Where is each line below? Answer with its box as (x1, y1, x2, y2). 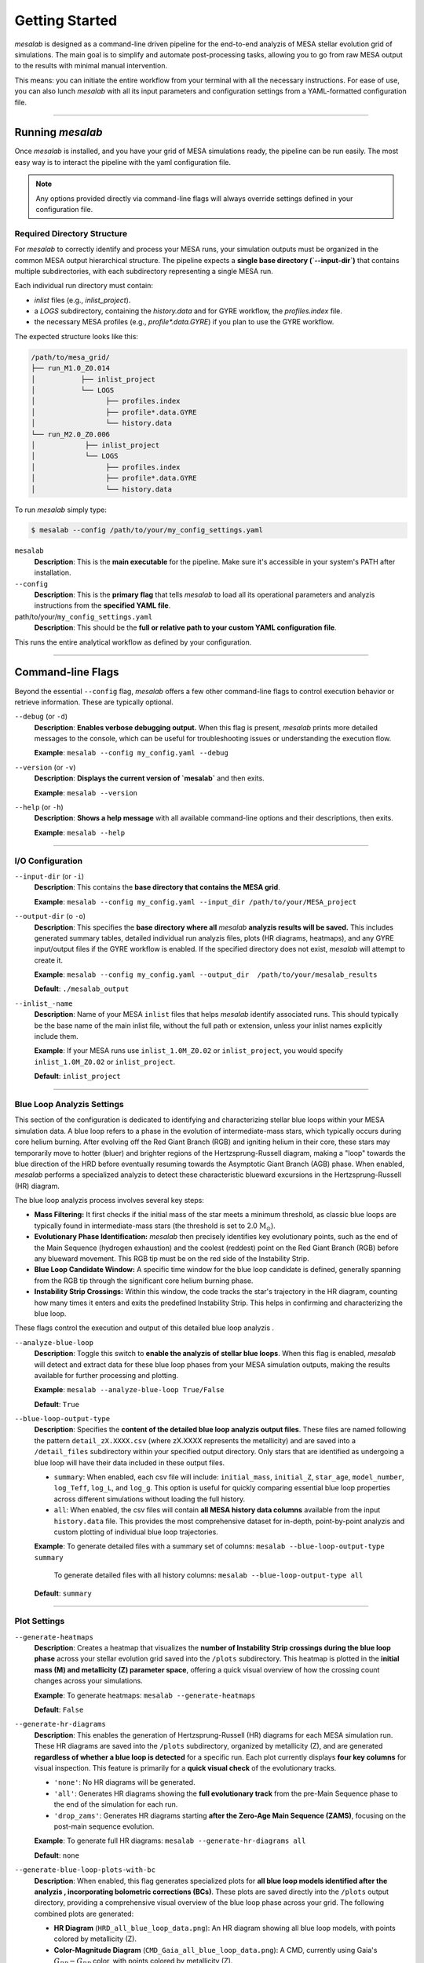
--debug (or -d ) (14, 711, 68, 722)
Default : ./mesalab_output (34, 984, 130, 993)
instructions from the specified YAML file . (34, 601, 171, 610)
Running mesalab (14, 126, 103, 139)
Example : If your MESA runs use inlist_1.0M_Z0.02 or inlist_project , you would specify (34, 1046, 343, 1055)
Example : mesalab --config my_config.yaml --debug (34, 748, 229, 758)
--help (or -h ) (14, 802, 64, 812)
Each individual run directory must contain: (14, 281, 153, 291)
